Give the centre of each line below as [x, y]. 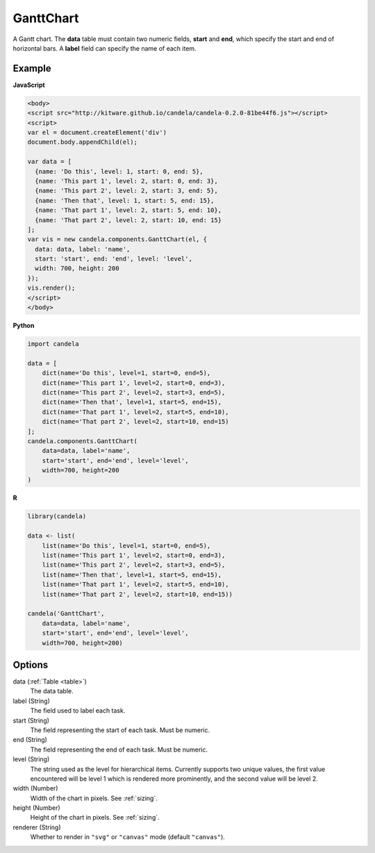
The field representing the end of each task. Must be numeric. [119, 750]
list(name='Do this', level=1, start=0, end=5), [126, 546]
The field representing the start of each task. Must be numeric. [120, 730]
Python [24, 326]
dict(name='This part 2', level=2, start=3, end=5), [134, 392]
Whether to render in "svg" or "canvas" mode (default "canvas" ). [128, 837]
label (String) [31, 701]
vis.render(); [51, 288]
